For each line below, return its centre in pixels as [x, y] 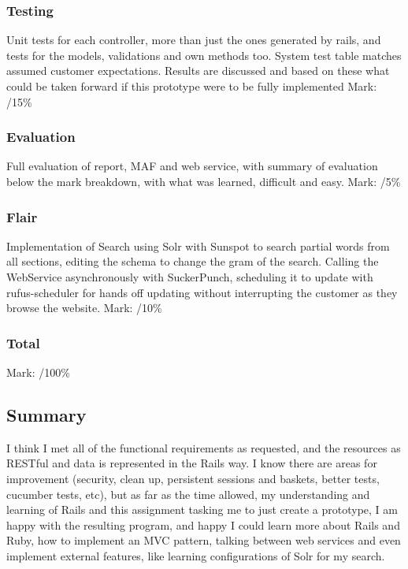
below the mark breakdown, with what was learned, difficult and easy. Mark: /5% [204, 181]
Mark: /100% [38, 372]
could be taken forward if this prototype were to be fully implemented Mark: [192, 86]
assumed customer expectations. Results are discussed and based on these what [198, 71]
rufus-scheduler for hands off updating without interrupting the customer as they [202, 292]
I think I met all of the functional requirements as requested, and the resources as [204, 447]
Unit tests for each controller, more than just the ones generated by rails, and [194, 40]
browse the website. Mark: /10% [84, 308]
